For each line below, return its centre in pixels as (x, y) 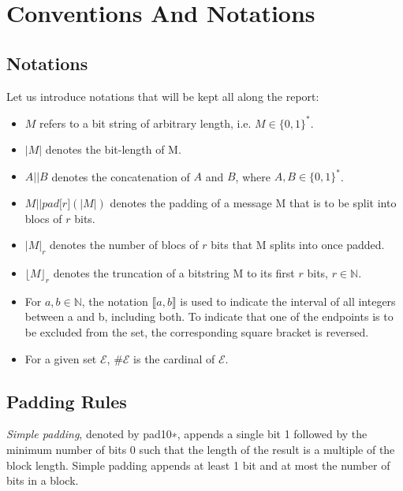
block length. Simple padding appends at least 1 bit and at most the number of (198, 465)
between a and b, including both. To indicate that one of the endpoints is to (209, 316)
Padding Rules (67, 401)
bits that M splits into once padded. (298, 245)
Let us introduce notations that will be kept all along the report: (163, 96)
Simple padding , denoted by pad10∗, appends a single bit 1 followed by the (187, 434)
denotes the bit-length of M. (113, 149)
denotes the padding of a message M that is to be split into (253, 202)
